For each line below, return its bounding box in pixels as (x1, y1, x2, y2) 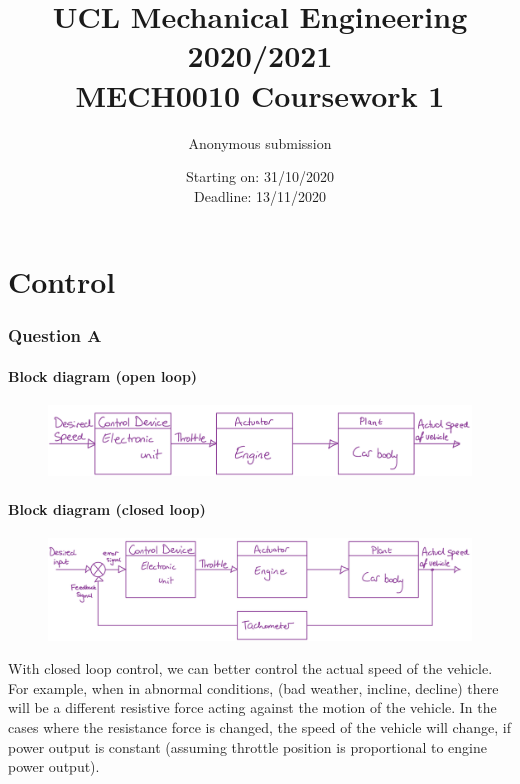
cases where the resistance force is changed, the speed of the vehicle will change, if (8, 717, 511, 738)
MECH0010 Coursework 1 (75, 74, 445, 115)
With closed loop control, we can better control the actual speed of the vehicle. (8, 658, 493, 679)
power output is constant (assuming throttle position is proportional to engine (8, 736, 487, 757)
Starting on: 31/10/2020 (186, 166, 334, 187)
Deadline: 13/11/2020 (193, 185, 327, 206)
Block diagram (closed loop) (8, 498, 206, 519)
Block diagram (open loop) (8, 365, 198, 386)
